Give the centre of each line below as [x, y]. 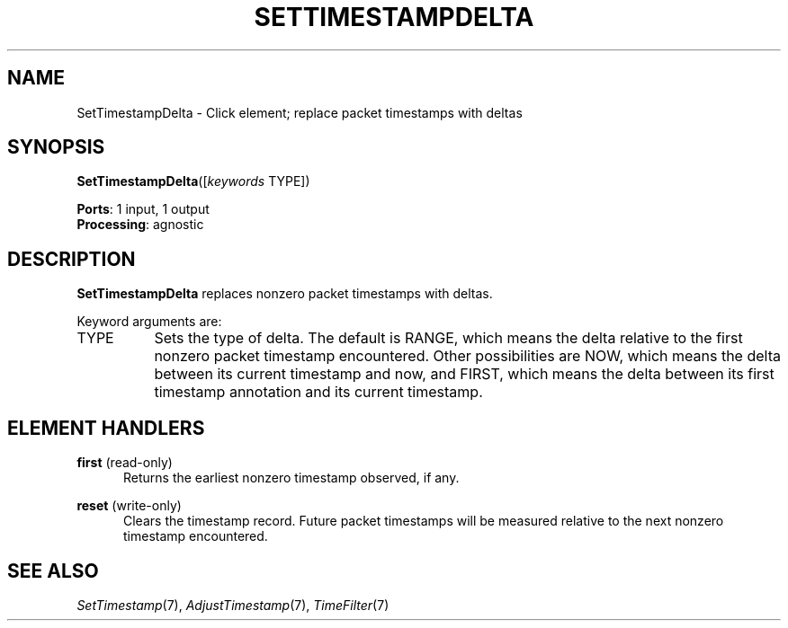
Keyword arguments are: [149, 322]
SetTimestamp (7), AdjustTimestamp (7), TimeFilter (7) [233, 605]
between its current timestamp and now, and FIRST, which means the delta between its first [464, 374]
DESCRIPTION [72, 259]
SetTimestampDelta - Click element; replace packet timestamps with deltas [300, 112]
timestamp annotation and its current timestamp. [318, 392]
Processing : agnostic [140, 225]
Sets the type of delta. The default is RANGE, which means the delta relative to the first [448, 338]
